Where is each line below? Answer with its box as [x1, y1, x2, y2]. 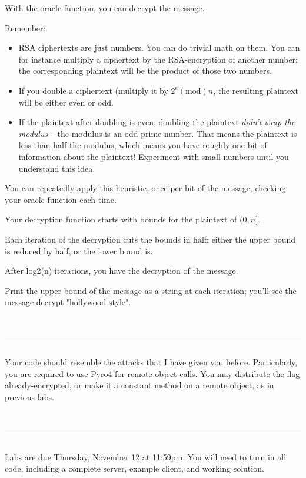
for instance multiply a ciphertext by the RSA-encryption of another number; [18, 53, 298, 65]
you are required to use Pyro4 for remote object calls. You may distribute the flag [5, 367, 300, 379]
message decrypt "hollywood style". [5, 296, 131, 308]
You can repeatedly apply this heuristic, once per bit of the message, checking [5, 182, 286, 194]
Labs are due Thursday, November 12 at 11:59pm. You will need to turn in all [5, 450, 287, 463]
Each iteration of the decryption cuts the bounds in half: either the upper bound [5, 233, 296, 245]
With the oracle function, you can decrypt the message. [5, 2, 205, 14]
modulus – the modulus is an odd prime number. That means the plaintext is [18, 127, 297, 139]
